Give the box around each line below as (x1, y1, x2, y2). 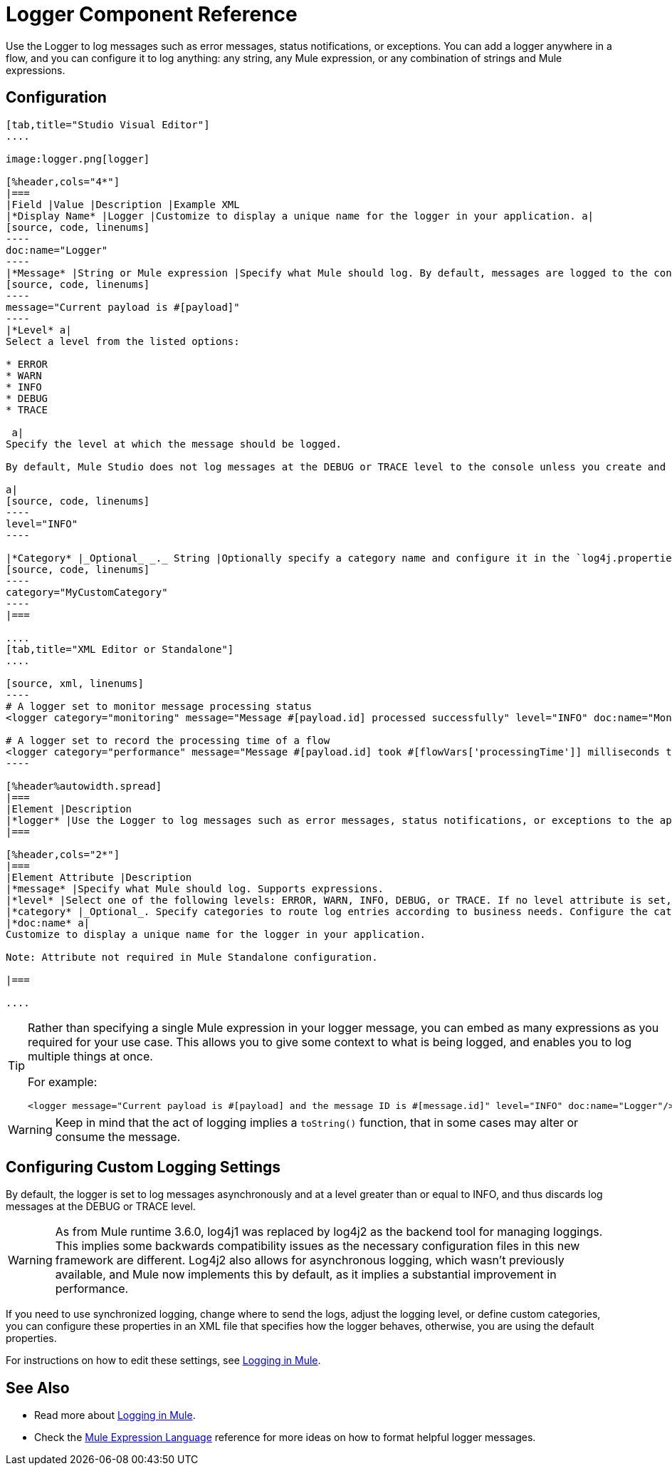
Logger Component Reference (6, 2, 298, 26)
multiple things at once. (28, 1048, 153, 1063)
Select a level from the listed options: (6, 335, 240, 347)
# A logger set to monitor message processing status (6, 700, 312, 712)
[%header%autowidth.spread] (6, 780, 162, 792)
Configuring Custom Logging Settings (6, 1158, 281, 1177)
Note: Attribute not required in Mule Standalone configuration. (6, 951, 378, 963)
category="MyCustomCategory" (6, 586, 168, 598)
